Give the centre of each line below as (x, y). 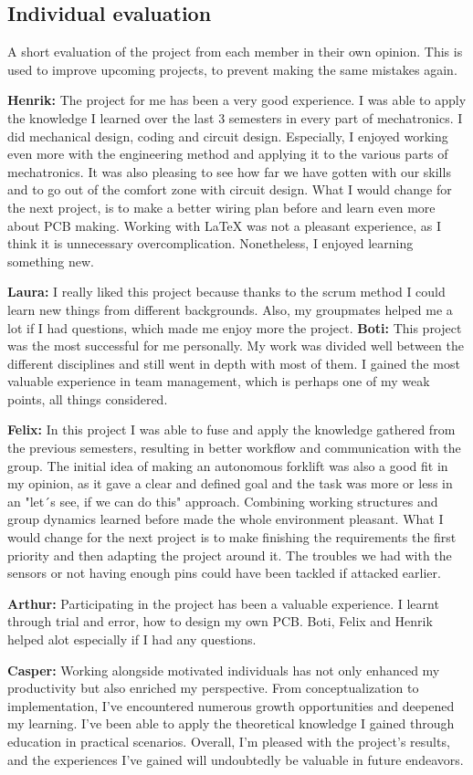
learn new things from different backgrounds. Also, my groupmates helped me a (230, 309)
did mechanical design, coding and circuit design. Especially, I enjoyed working (228, 136)
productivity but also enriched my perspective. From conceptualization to (213, 688)
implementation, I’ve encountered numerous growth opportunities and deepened (231, 705)
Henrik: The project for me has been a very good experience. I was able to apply (237, 100)
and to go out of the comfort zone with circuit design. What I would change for (230, 189)
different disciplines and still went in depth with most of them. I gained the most (234, 363)
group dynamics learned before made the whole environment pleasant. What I (226, 519)
